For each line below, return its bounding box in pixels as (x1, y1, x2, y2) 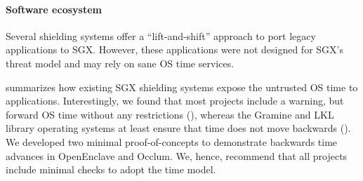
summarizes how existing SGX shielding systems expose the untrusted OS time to (6, 79, 358, 94)
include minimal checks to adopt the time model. (6, 162, 216, 177)
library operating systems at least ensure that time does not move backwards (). (6, 121, 351, 135)
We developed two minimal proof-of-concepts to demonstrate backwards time (6, 134, 338, 149)
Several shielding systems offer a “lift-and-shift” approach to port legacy (6, 28, 316, 43)
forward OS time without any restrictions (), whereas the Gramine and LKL (6, 107, 334, 121)
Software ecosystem (6, 1, 102, 16)
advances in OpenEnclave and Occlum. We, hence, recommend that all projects (6, 148, 348, 163)
